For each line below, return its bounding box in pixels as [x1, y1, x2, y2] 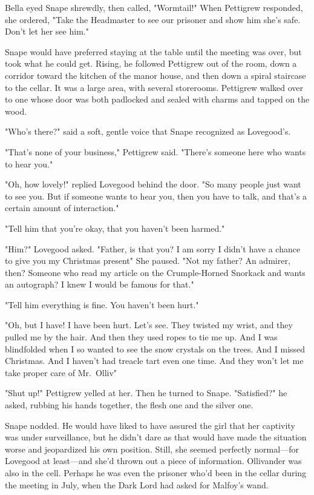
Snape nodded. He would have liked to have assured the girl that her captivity [5, 419, 295, 431]
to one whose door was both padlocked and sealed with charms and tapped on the [5, 93, 310, 106]
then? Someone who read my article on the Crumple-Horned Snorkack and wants [5, 266, 306, 278]
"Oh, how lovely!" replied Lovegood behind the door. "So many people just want [5, 178, 301, 190]
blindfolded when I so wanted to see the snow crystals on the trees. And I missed [5, 342, 306, 355]
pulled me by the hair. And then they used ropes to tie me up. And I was [5, 331, 278, 343]
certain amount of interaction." [5, 201, 119, 214]
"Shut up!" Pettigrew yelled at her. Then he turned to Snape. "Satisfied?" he [5, 386, 287, 399]
